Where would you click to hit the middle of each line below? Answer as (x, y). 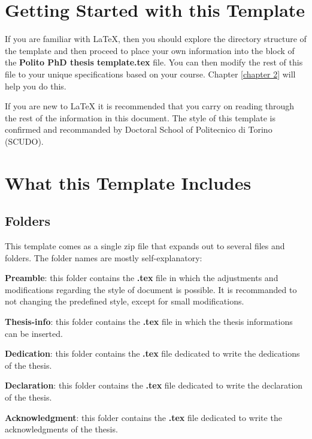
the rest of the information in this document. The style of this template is (140, 117)
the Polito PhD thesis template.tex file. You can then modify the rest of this (154, 62)
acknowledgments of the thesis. (61, 429)
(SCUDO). (24, 141)
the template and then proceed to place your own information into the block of (150, 50)
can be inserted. (34, 333)
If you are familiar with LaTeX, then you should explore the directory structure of (156, 39)
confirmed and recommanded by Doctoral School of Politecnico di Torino (139, 129)
